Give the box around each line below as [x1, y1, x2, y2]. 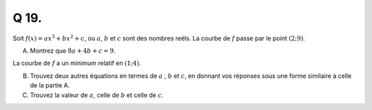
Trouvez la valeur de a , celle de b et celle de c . [30, 91, 164, 99]
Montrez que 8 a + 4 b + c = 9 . [30, 46, 116, 55]
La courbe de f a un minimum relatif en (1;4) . [12, 59, 141, 68]
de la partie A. [30, 81, 70, 90]
